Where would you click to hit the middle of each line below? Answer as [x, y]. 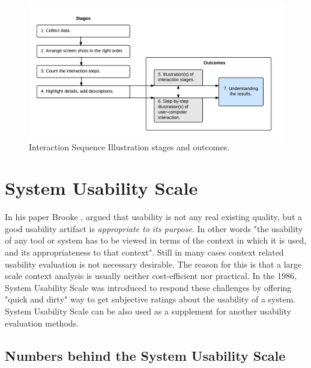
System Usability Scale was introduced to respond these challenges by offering [148, 287]
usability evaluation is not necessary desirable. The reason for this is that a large [153, 264]
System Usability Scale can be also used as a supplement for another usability [148, 311]
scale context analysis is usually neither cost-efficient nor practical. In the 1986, [151, 276]
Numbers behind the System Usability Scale [145, 355]
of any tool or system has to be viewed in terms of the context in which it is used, [156, 240]
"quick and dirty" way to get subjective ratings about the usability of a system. [150, 299]
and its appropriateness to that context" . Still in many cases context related [144, 252]
